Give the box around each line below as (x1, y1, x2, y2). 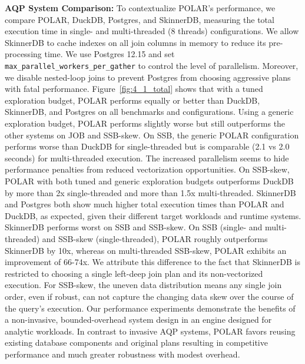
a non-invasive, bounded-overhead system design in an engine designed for (5, 313, 272, 326)
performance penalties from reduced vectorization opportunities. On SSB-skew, (5, 163, 290, 176)
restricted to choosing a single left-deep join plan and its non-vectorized (5, 267, 263, 279)
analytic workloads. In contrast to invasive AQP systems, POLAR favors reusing (5, 325, 296, 337)
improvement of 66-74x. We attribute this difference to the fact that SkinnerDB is (5, 256, 300, 268)
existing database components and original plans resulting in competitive (5, 336, 268, 349)
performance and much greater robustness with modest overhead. (5, 348, 240, 360)
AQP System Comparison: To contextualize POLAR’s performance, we (5, 2, 276, 14)
